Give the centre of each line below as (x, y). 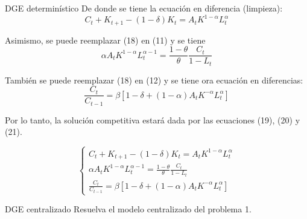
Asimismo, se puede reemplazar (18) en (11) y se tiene (105, 40)
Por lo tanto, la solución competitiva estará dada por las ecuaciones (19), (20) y (153, 119)
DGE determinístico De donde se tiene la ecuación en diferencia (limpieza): (144, 8)
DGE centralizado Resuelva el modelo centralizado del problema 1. (128, 209)
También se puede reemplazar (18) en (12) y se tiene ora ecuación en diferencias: (154, 80)
